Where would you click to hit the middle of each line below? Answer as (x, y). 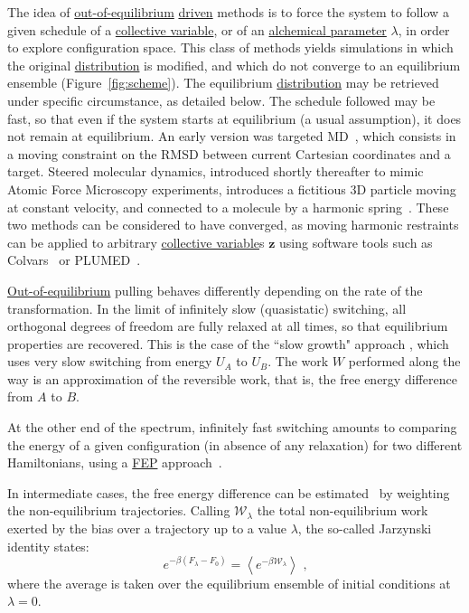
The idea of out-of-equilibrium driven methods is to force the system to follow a (228, 12)
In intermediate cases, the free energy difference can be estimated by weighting (229, 492)
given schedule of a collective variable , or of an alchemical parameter (197, 29)
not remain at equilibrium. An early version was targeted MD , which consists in (232, 136)
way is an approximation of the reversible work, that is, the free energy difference (232, 378)
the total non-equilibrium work (342, 510)
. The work (298, 361)
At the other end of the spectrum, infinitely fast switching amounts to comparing (232, 427)
